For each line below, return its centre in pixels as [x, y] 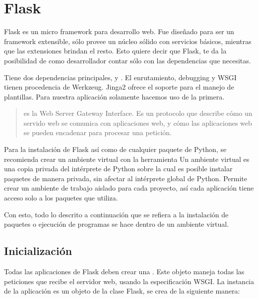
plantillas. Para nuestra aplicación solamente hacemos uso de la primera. [114, 96]
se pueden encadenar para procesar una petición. [98, 132]
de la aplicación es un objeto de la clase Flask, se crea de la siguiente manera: [122, 291]
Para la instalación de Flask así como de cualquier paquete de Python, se [115, 149]
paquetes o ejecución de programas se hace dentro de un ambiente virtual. [117, 224]
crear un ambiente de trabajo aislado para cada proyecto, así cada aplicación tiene [129, 188]
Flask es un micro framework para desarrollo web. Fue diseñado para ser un [119, 31]
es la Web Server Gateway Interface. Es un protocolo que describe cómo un [138, 113]
